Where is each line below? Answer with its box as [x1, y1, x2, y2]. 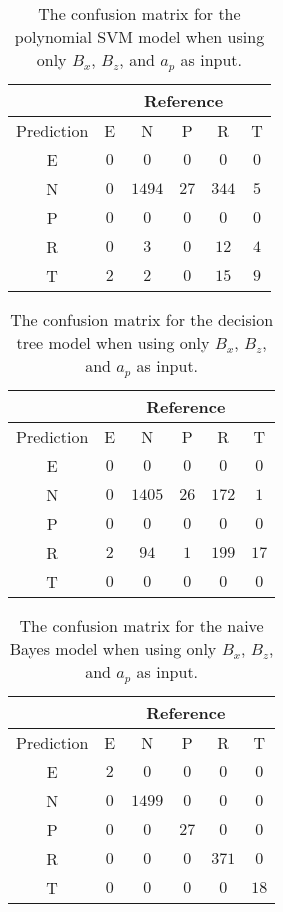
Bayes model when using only [9, 636, 217, 660]
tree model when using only [16, 330, 210, 354]
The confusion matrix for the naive [19, 613, 264, 637]
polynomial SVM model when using [14, 25, 265, 48]
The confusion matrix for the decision [10, 307, 274, 331]
